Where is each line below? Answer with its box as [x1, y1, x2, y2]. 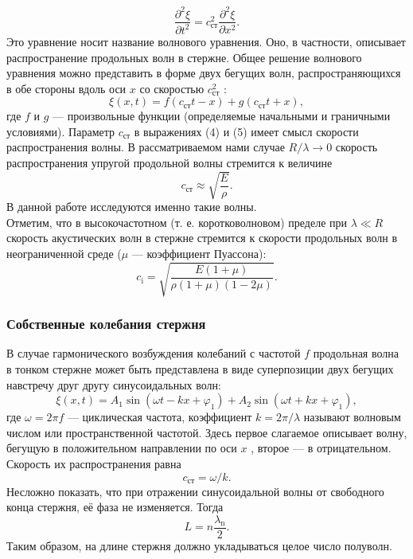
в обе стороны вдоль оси [6, 80, 127, 96]
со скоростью [139, 80, 205, 96]
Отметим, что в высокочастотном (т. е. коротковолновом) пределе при [6, 213, 348, 230]
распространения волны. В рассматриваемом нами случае [6, 139, 285, 155]
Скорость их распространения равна [6, 455, 181, 471]
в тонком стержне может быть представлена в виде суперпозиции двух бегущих [6, 360, 394, 377]
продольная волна [313, 345, 399, 362]
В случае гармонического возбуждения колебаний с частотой [6, 345, 301, 362]
